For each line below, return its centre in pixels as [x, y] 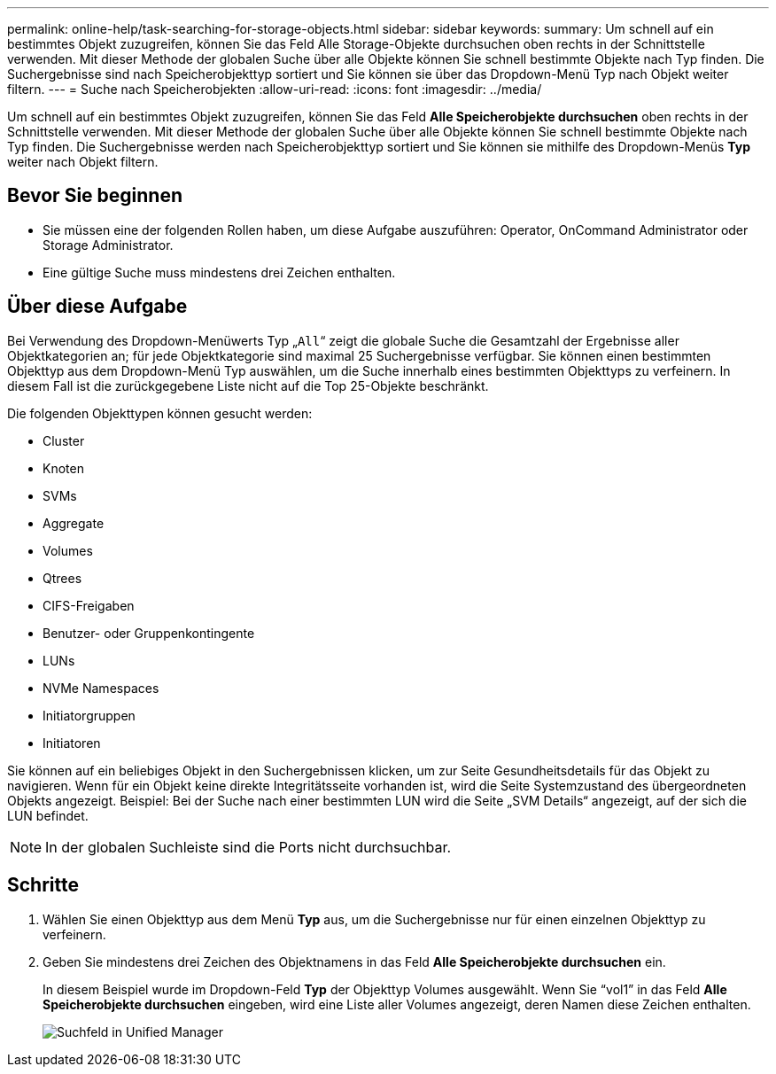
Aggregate [74, 523]
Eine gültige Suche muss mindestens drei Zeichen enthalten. [219, 272]
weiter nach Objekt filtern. [83, 162]
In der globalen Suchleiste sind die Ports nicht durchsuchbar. [248, 847]
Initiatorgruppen [89, 715]
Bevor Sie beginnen [95, 196]
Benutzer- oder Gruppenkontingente [149, 633]
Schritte [43, 885]
